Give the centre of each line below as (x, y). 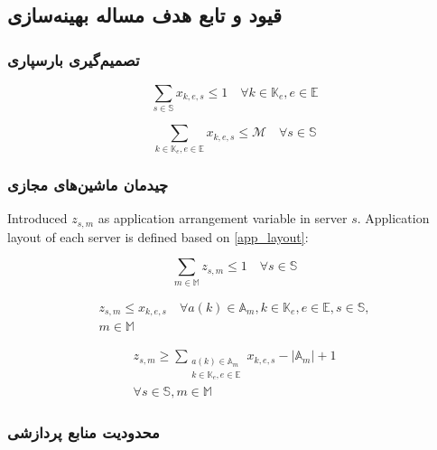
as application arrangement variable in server (223, 218)
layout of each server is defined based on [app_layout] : (158, 236)
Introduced (37, 218)
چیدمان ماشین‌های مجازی (88, 184)
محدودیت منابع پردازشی (84, 432)
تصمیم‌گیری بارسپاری (74, 59)
